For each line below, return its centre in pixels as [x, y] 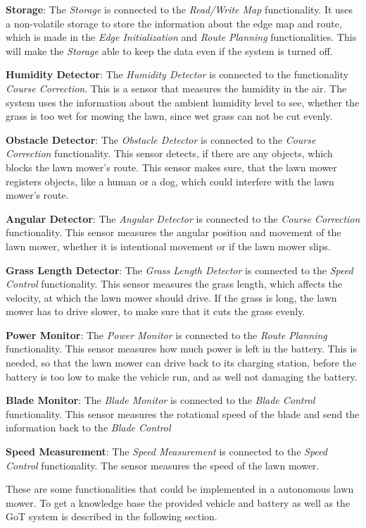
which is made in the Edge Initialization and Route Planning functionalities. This [181, 37]
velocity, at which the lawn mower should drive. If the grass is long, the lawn [171, 297]
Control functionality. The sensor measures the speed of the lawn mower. [163, 465]
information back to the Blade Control [88, 428]
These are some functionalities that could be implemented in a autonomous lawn [180, 489]
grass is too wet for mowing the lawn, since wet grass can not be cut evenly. [169, 116]
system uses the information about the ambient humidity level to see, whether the [183, 102]
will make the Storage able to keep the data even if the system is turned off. [169, 50]
